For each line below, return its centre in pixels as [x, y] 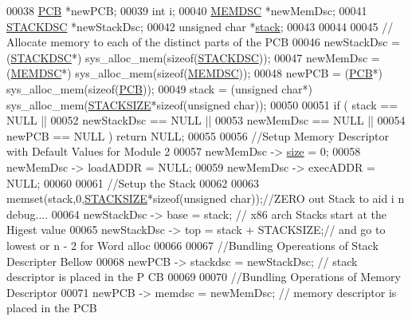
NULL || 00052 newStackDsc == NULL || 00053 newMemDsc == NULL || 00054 [206, 120]
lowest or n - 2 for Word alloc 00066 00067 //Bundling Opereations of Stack [192, 245]
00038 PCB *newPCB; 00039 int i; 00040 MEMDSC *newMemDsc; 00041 [187, 10]
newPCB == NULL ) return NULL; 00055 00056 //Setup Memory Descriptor [198, 135]
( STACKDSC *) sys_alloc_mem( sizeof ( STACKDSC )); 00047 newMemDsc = [193, 57]
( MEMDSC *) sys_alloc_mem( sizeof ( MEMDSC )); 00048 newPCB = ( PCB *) [195, 73]
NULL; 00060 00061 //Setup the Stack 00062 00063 [133, 182]
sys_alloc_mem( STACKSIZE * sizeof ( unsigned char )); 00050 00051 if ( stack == [202, 104]
